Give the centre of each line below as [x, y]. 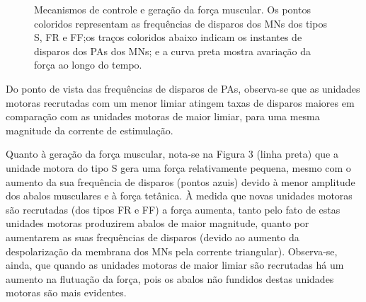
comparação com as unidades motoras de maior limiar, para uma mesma [163, 116]
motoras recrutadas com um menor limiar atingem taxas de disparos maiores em [180, 102]
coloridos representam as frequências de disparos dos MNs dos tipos [181, 23]
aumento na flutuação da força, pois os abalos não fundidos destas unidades [170, 278]
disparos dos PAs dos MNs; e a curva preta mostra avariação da [172, 51]
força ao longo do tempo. [88, 65]
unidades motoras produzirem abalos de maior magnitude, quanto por [158, 223]
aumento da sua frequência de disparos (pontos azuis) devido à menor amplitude [181, 181]
